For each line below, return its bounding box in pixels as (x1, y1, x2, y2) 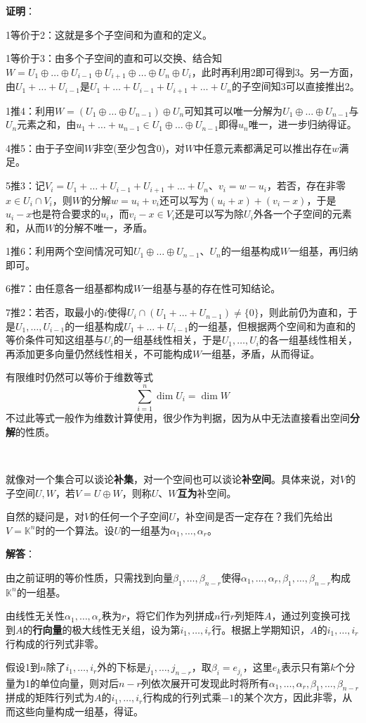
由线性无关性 (6, 608, 65, 623)
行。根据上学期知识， (211, 622, 311, 636)
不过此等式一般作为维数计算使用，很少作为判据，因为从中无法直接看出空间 (6, 410, 350, 425)
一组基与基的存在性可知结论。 (143, 281, 281, 296)
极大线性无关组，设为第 (72, 622, 181, 636)
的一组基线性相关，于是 (113, 332, 222, 347)
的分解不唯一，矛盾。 (54, 220, 153, 234)
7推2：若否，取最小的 (6, 305, 104, 320)
